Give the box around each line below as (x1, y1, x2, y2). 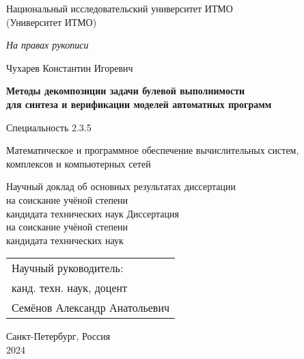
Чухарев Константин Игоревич (6, 60, 133, 75)
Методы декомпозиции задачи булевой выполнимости (6, 83, 245, 98)
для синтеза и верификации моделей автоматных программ (6, 96, 272, 111)
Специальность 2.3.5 (6, 120, 92, 134)
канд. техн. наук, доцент (12, 280, 128, 296)
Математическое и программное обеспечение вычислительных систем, (6, 143, 299, 157)
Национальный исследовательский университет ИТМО (6, 1, 233, 15)
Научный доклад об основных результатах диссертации (6, 179, 236, 194)
